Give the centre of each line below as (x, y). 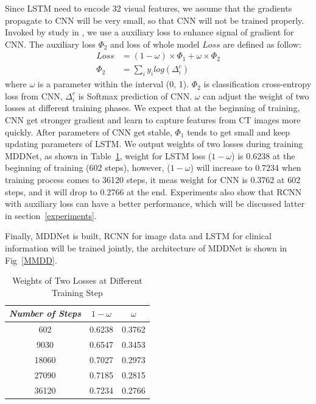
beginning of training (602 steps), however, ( (88, 168)
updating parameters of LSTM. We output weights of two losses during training (154, 144)
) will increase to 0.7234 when (246, 168)
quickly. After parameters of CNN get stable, (89, 132)
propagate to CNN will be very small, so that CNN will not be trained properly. (155, 20)
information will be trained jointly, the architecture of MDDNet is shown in (146, 247)
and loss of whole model (155, 44)
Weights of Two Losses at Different (77, 280)
